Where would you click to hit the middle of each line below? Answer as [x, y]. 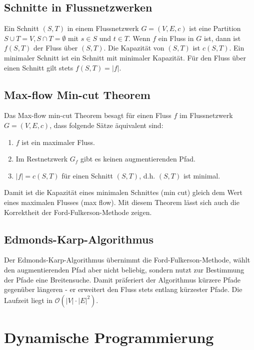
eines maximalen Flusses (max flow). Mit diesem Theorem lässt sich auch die [122, 202]
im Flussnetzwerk [206, 115]
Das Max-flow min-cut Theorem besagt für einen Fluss [88, 115]
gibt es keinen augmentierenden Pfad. [138, 159]
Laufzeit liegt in [28, 300]
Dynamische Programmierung [109, 337]
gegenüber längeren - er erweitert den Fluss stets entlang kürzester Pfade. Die [123, 289]
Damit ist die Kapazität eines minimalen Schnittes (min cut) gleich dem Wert [123, 192]
